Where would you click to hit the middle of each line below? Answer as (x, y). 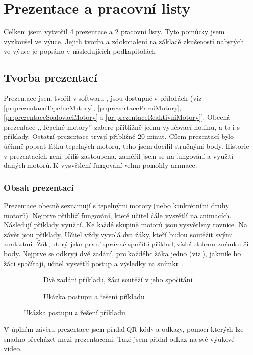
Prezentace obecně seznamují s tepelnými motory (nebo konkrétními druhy (116, 205)
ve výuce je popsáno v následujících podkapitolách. (81, 51)
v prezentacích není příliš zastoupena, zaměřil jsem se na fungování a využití (119, 155)
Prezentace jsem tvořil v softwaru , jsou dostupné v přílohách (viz (103, 98)
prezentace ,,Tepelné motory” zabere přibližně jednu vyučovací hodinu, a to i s (122, 126)
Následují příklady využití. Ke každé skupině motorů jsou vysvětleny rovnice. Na (126, 225)
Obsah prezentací (39, 187)
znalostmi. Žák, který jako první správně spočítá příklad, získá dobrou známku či (126, 244)
